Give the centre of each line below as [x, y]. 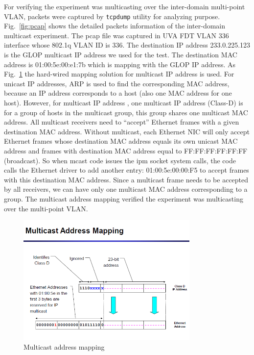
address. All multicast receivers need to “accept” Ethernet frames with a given [122, 122]
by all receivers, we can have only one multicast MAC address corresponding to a [126, 189]
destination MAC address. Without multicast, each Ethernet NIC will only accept [127, 131]
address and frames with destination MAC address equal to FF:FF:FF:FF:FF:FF [126, 150]
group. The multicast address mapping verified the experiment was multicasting [124, 198]
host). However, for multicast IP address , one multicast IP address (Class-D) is [124, 102]
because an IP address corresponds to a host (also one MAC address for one [118, 93]
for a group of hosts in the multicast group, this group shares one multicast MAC [126, 112]
